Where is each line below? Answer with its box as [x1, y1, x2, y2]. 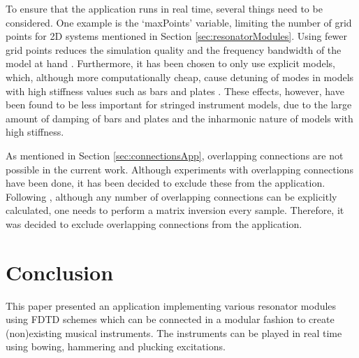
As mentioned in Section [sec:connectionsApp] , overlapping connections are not [6, 148, 344, 162]
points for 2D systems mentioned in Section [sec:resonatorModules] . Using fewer [6, 29, 348, 43]
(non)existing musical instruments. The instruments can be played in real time [6, 325, 342, 340]
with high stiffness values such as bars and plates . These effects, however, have [6, 83, 344, 98]
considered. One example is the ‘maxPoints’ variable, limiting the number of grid [6, 15, 352, 29]
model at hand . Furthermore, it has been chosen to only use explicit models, [6, 56, 335, 71]
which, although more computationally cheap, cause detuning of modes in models [6, 69, 354, 84]
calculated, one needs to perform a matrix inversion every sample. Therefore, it [6, 203, 344, 217]
